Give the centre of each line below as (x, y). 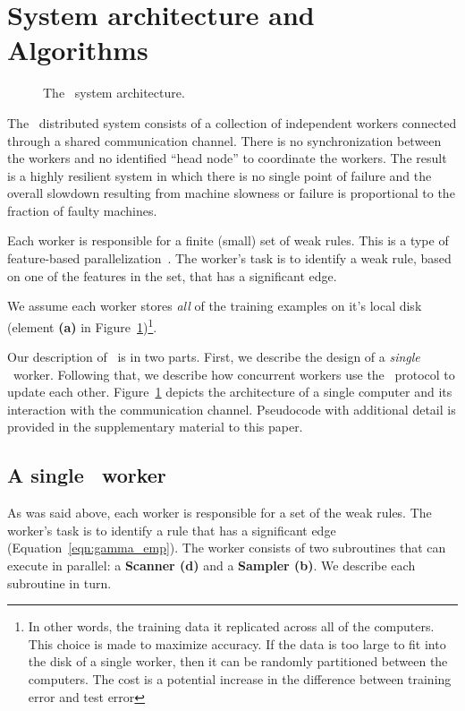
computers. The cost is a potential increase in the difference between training (240, 679)
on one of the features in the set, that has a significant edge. (172, 275)
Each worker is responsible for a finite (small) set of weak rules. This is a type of (228, 240)
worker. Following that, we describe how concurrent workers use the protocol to (234, 374)
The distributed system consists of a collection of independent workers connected (232, 122)
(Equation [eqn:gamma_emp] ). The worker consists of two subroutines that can (227, 548)
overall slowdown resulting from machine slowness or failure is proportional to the (231, 193)
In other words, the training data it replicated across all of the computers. (231, 626)
